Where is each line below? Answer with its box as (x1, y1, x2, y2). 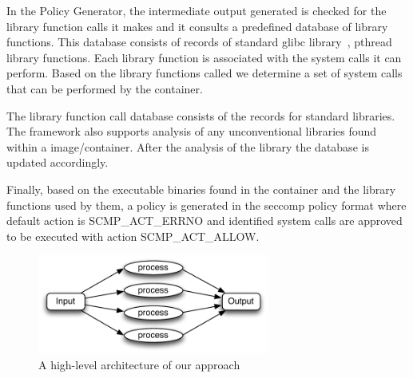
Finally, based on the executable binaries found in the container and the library (6, 180, 396, 197)
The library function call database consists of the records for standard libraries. (6, 107, 395, 124)
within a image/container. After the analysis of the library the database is (6, 138, 369, 155)
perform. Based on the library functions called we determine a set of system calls (6, 65, 403, 81)
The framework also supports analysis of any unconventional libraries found (6, 123, 377, 140)
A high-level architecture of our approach (38, 356, 240, 372)
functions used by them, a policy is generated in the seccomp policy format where (6, 196, 407, 213)
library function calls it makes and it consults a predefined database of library (6, 18, 388, 34)
